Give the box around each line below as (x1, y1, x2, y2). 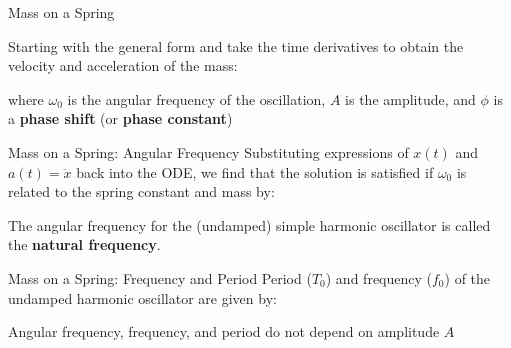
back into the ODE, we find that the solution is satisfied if (76, 161, 434, 182)
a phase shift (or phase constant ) (8, 108, 233, 129)
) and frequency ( (325, 267, 432, 288)
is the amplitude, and (345, 88, 476, 109)
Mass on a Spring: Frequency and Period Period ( (8, 267, 312, 288)
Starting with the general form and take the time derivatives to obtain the (8, 35, 464, 56)
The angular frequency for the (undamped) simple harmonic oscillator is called (8, 214, 491, 235)
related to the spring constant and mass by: (8, 181, 275, 202)
